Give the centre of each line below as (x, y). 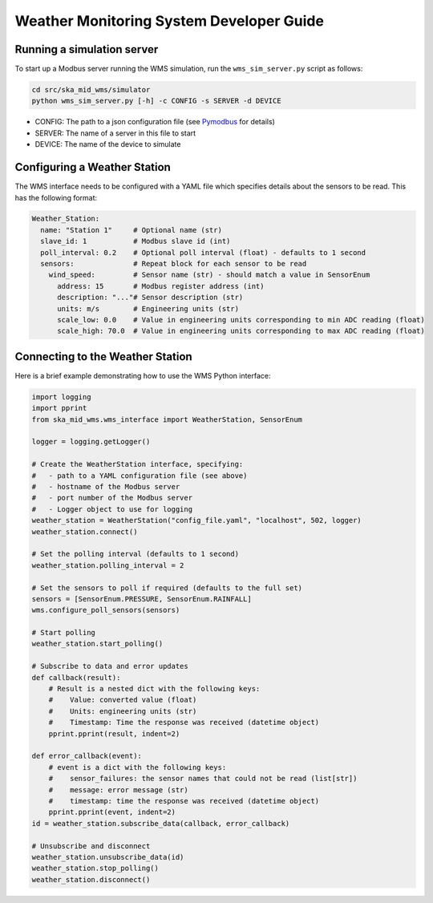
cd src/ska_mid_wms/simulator (91, 90)
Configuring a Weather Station (93, 167)
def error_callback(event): (87, 756)
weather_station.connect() (85, 532)
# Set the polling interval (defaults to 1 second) (136, 554)
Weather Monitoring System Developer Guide (170, 21)
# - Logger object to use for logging (112, 509)
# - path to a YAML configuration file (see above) (140, 476)
